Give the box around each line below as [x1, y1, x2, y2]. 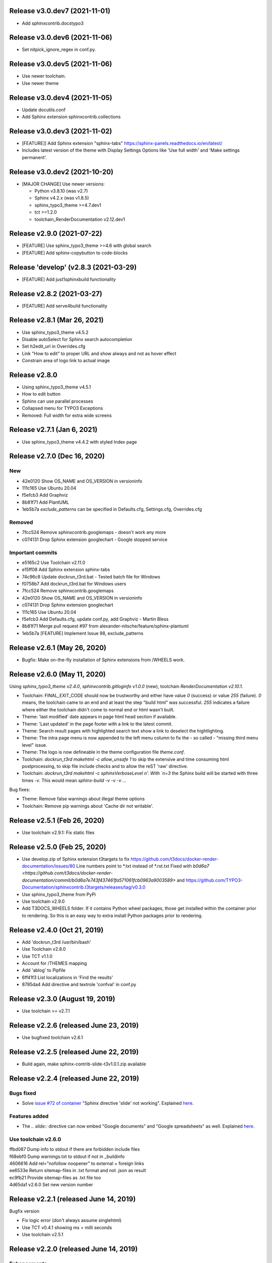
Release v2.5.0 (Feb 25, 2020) [9, 843, 106, 851]
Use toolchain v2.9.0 [22, 898, 65, 904]
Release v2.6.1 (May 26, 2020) [9, 643, 107, 652]
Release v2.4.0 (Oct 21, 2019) [9, 926, 104, 934]
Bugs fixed [9, 1089, 36, 1096]
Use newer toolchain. [22, 73, 66, 79]
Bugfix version [9, 1208, 40, 1215]
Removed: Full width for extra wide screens [22, 412, 112, 418]
